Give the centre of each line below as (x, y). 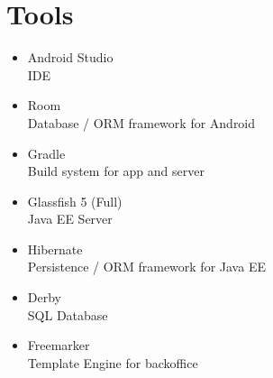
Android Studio (70, 57)
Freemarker (59, 345)
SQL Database (68, 314)
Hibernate (55, 249)
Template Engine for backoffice (113, 362)
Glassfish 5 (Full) (75, 201)
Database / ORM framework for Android (141, 122)
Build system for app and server (116, 171)
